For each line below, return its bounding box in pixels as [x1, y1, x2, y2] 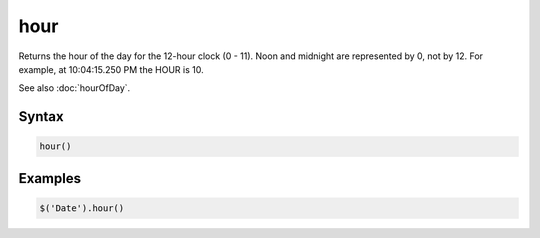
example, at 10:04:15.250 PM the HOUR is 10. [18, 63, 204, 75]
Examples [18, 170, 82, 187]
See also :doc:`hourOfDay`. [18, 82, 131, 94]
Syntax [18, 108, 64, 125]
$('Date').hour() [39, 202, 125, 214]
